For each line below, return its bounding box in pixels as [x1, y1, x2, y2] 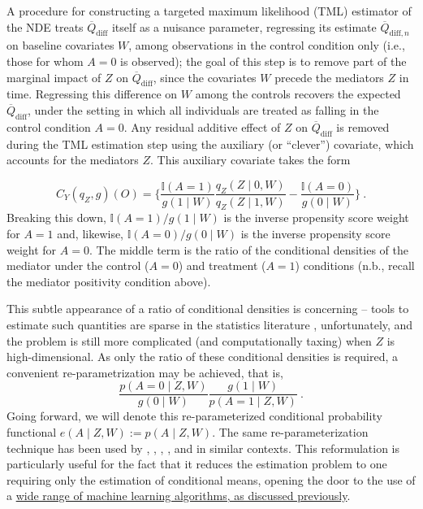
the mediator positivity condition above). [6, 272, 211, 289]
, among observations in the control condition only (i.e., [128, 37, 405, 54]
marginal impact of [6, 68, 101, 85]
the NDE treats [6, 18, 84, 35]
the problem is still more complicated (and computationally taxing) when [6, 332, 372, 349]
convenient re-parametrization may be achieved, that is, [6, 363, 283, 381]
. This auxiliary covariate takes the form [150, 151, 351, 168]
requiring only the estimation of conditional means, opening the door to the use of [6, 471, 416, 488]
